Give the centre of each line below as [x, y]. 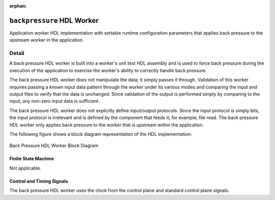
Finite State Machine [32, 159]
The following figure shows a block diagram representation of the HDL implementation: [101, 134]
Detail [17, 53]
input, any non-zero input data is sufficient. [55, 101]
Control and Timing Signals [39, 181]
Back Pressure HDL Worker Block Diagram [54, 146]
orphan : [18, 6]
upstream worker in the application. [47, 40]
